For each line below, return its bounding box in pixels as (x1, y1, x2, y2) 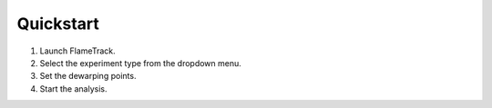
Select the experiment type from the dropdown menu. (39, 57, 241, 68)
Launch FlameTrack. (39, 45, 116, 56)
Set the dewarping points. (39, 71, 137, 82)
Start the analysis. (39, 83, 108, 94)
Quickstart (16, 14, 100, 34)
